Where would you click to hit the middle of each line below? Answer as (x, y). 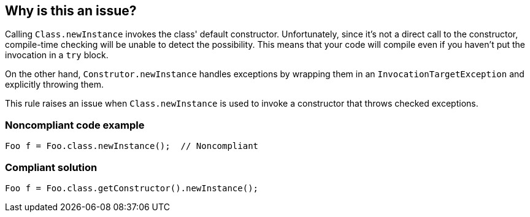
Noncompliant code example (75, 125)
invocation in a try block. (57, 55)
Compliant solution (51, 167)
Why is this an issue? (71, 11)
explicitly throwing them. (55, 85)
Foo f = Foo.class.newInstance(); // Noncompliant (132, 146)
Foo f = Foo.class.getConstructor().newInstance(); (132, 188)
